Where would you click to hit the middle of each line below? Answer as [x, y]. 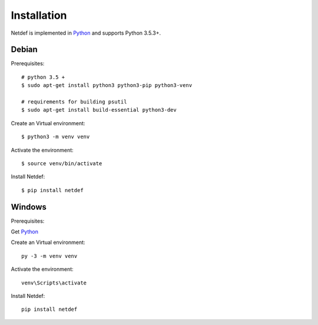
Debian [24, 50]
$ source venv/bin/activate [62, 163]
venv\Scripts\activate [54, 283]
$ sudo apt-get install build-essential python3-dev [99, 110]
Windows [29, 207]
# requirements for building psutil [74, 102]
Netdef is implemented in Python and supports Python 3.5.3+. [86, 33]
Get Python [24, 232]
